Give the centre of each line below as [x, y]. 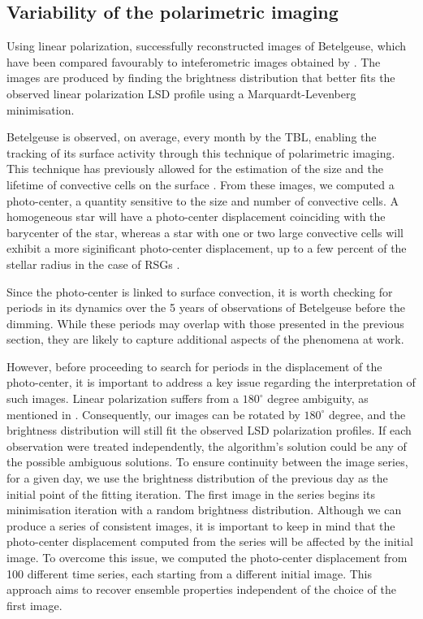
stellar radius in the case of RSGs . [93, 264]
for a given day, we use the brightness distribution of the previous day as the [197, 478]
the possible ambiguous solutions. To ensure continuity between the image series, [207, 462]
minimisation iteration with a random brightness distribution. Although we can [204, 510]
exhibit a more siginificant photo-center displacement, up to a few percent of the [207, 248]
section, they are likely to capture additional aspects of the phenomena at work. [205, 339]
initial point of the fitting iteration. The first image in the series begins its [191, 493]
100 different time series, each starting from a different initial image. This [190, 573]
